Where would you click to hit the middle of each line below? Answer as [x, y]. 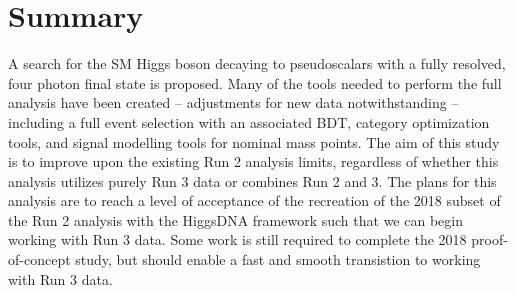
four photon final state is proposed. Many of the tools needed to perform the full [255, 82]
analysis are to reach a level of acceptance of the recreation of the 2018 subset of [254, 200]
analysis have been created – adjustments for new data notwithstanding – [233, 102]
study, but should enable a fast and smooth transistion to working [278, 259]
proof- [489, 239]
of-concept [39, 259]
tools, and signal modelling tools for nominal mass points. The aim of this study [254, 141]
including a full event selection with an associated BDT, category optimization [249, 121]
